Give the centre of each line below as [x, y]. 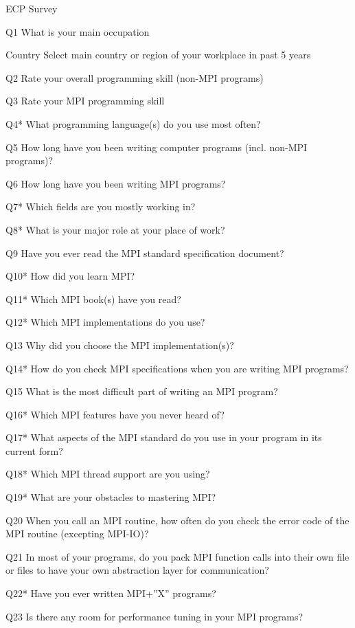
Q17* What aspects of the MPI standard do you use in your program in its [164, 437]
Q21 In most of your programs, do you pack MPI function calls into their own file [177, 556]
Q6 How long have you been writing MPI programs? [116, 183]
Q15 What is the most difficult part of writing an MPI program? [142, 391]
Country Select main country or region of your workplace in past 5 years [158, 55]
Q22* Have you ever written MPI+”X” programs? [111, 593]
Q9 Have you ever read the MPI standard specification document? [145, 253]
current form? [34, 450]
